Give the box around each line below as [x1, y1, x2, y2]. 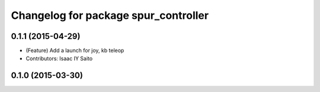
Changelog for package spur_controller [11, 9, 209, 22]
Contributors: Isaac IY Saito [25, 55, 93, 62]
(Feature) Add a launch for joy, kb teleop [25, 47, 124, 54]
